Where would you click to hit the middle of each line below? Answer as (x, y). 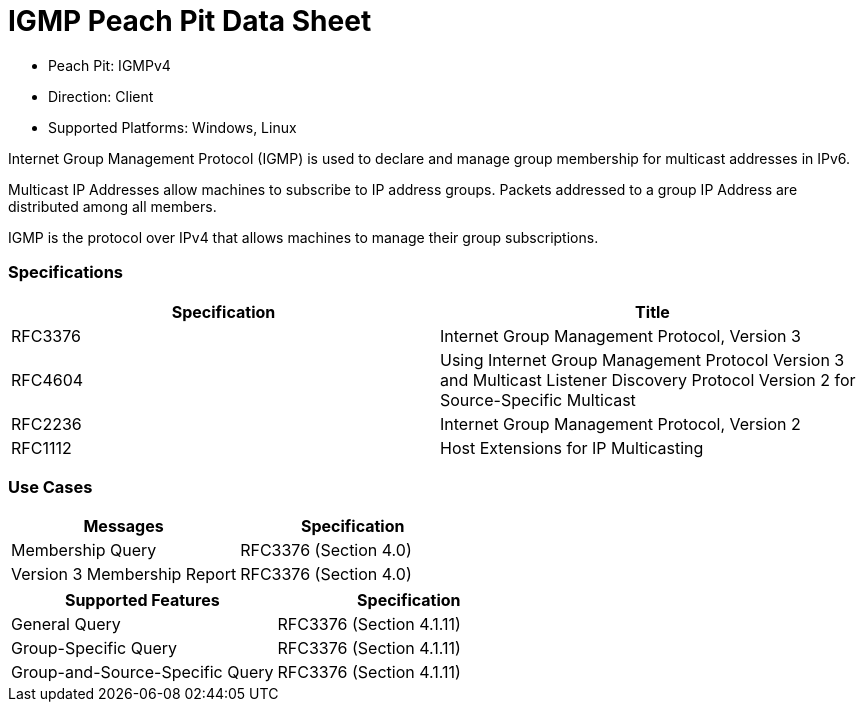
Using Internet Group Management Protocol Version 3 (642, 359)
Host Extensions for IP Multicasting (572, 447)
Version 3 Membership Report (124, 574)
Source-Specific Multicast (538, 399)
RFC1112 (41, 447)
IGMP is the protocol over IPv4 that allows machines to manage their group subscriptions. (303, 237)
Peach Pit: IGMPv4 (109, 65)
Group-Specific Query (94, 648)
